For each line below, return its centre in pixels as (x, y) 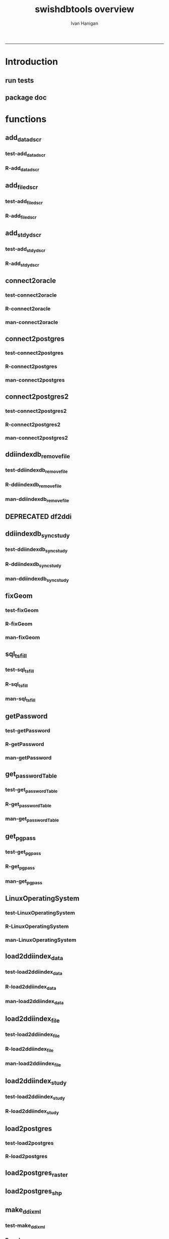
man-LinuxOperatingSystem (41, 940)
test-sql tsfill (20, 670)
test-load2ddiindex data (34, 972)
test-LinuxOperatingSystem (40, 913)
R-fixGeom (19, 624)
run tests (20, 80)
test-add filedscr (24, 202)
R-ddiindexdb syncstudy (33, 564)
